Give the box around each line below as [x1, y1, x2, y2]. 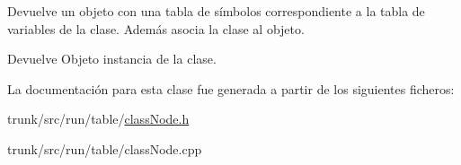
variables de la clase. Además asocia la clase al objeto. [7, 19, 305, 38]
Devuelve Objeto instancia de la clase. [7, 49, 217, 68]
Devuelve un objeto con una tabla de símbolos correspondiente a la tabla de [7, 2, 425, 20]
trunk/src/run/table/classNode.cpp [7, 139, 202, 158]
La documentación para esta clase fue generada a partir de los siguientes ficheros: [7, 79, 455, 98]
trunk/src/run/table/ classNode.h [7, 109, 190, 128]
